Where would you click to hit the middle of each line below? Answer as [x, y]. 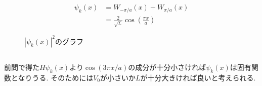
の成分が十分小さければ [167, 67]
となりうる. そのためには [52, 77]
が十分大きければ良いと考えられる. [198, 77]
